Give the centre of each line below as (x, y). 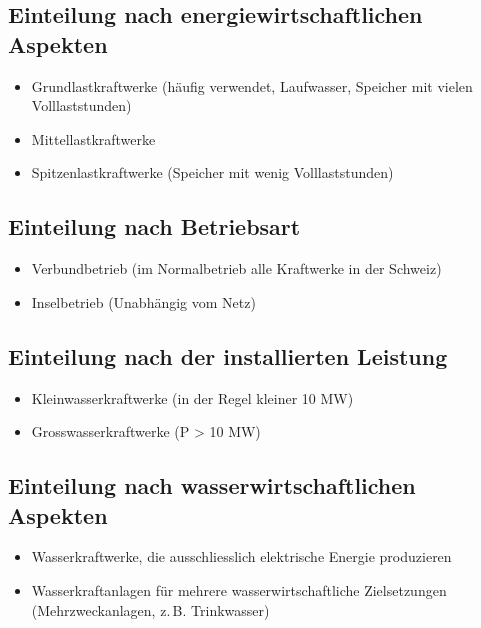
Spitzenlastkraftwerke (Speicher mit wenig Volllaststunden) (212, 172)
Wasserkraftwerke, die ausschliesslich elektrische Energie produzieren (241, 556)
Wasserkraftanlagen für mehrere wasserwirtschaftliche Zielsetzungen (239, 589)
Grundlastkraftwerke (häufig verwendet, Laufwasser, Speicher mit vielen (252, 85)
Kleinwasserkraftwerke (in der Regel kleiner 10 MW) (192, 397)
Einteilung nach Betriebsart (154, 226)
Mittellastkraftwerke (93, 138)
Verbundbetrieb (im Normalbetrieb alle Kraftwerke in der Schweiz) (236, 268)
